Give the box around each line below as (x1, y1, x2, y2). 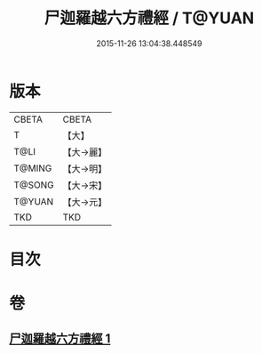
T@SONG (13, 179, 55, 191)
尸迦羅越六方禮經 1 (9, 331, 111, 347)
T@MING (13, 162, 52, 174)
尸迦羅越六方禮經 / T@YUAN (44, 8, 255, 28)
